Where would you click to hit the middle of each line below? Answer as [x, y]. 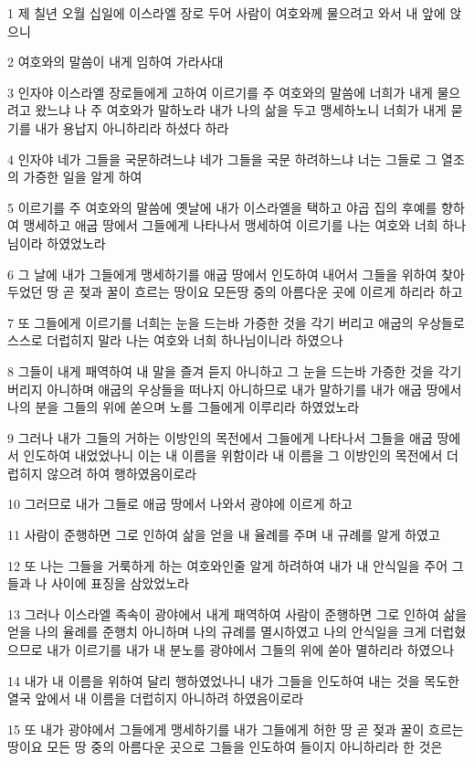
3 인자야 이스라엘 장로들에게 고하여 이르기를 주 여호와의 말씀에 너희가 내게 [220, 92]
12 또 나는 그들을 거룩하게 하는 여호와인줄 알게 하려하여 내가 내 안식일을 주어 [228, 565]
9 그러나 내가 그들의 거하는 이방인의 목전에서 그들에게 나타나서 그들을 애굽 [220, 437]
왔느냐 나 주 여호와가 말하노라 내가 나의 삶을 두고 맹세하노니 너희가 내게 [241, 110]
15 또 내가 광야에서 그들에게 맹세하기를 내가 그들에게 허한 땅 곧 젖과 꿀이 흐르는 [236, 729]
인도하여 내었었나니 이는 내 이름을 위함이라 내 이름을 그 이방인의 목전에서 [233, 455]
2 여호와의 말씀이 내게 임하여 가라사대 [116, 62]
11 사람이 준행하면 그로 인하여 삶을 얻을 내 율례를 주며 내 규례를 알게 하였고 [224, 535]
